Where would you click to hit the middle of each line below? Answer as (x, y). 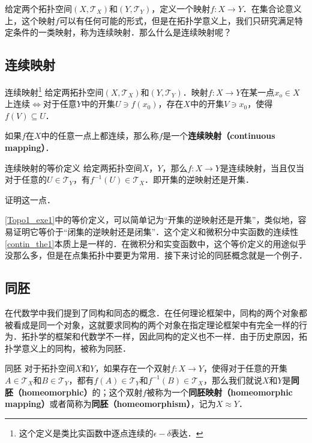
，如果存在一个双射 (133, 368)
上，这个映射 (30, 20)
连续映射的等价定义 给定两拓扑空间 (73, 167)
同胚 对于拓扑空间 (40, 368)
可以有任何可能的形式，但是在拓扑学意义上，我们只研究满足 (177, 20)
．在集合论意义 (272, 8)
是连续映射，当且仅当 (262, 167)
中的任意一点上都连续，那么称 (100, 136)
